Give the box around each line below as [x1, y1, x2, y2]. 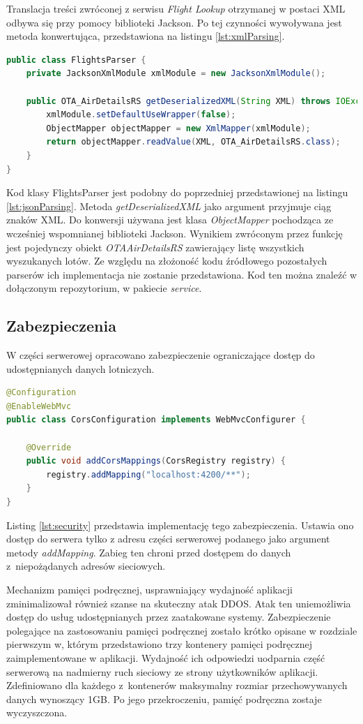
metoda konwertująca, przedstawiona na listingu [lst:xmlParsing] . [6, 29, 285, 43]
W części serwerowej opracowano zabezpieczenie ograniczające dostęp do [6, 348, 315, 362]
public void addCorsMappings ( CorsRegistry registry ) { [26, 456, 286, 466]
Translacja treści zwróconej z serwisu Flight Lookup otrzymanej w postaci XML [6, 1, 346, 15]
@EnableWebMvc [6, 401, 72, 411]
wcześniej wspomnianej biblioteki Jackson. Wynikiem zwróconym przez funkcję [6, 226, 343, 240]
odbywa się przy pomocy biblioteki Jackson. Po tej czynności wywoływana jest [6, 15, 342, 29]
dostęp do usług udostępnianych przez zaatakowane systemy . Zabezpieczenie [6, 610, 331, 624]
